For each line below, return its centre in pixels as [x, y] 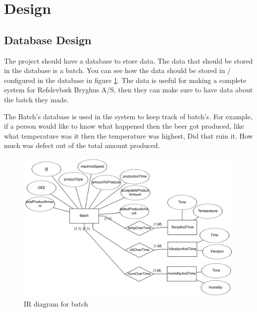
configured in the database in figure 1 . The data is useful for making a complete [125, 80]
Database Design [48, 39]
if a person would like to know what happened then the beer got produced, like [124, 126]
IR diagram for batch [56, 304]
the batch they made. [36, 99]
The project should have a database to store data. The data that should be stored [128, 60]
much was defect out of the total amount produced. [82, 145]
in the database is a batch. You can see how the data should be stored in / [118, 70]
